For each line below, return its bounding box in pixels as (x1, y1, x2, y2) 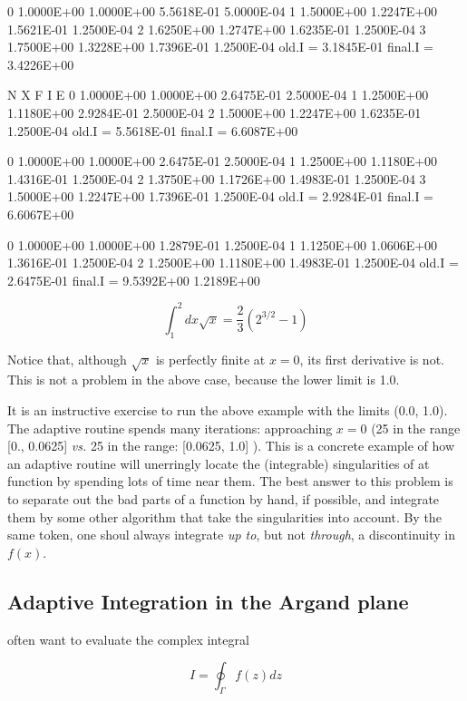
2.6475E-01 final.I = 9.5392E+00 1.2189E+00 (7, 270, 260, 289)
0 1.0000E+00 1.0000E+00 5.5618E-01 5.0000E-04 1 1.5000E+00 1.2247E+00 (7, 2, 438, 20)
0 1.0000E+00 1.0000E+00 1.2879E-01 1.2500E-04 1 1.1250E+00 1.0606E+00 (7, 235, 438, 254)
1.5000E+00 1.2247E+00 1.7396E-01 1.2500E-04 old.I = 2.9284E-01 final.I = (7, 187, 434, 206)
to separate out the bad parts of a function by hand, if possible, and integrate (7, 489, 440, 508)
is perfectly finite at (155, 349, 266, 368)
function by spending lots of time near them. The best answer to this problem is (7, 472, 453, 491)
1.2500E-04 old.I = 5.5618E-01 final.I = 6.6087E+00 (7, 121, 298, 140)
